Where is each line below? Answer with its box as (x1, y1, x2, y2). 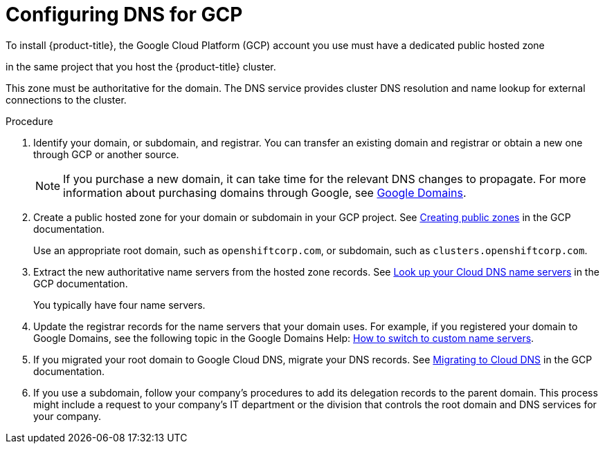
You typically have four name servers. (33, 298, 206, 311)
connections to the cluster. (6, 93, 127, 106)
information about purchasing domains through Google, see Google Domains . (63, 185, 467, 200)
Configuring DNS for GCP (6, 3, 243, 26)
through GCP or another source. (33, 148, 179, 160)
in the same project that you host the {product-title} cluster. (6, 60, 276, 73)
